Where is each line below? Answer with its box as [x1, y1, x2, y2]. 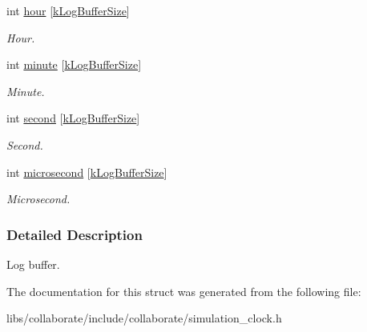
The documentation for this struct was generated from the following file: [6, 282, 361, 299]
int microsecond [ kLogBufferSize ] [6, 163, 167, 180]
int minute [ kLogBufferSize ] [6, 56, 142, 73]
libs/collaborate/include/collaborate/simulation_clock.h [6, 310, 282, 326]
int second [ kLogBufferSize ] [6, 110, 140, 126]
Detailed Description [6, 224, 143, 244]
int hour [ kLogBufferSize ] [6, 2, 130, 18]
